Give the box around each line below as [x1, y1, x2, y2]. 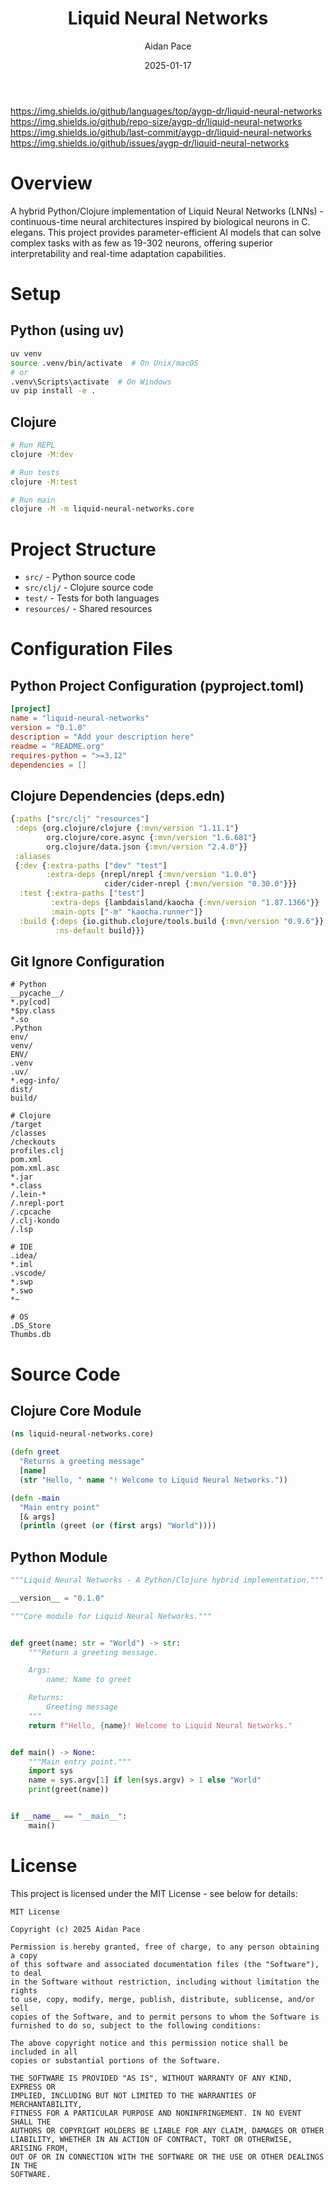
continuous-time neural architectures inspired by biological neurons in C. [10, 215, 311, 227]
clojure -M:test [10, 477, 78, 487]
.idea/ [10, 1251, 38, 1261]
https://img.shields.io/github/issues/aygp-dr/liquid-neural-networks [10, 137, 290, 149]
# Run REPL [10, 440, 56, 451]
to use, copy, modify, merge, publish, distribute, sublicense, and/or [10, 1994, 315, 2004]
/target [10, 1120, 43, 1130]
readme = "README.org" [10, 741, 105, 751]
